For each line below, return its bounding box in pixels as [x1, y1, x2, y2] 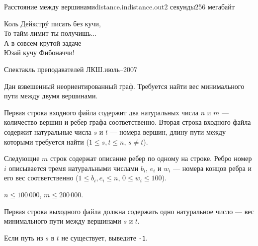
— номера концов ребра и [173, 163, 252, 173]
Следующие [4, 153, 40, 164]
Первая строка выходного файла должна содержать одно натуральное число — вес [4, 206, 254, 216]
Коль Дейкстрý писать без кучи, [4, 18, 101, 28]
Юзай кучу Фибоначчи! [4, 47, 75, 58]
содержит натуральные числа [4, 126, 91, 137]
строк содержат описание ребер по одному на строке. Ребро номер [50, 153, 252, 164]
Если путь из [4, 232, 43, 243]
